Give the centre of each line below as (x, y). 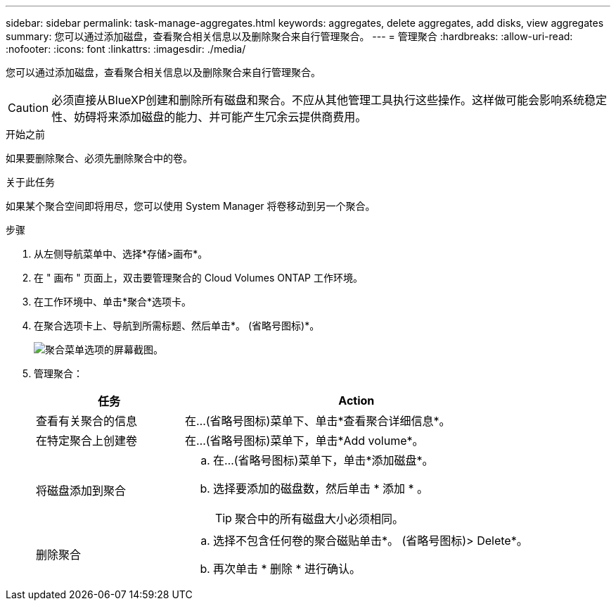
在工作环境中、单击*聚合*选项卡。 (113, 302)
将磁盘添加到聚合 (81, 491)
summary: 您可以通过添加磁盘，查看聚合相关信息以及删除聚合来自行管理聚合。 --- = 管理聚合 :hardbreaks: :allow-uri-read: (289, 36)
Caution (28, 108)
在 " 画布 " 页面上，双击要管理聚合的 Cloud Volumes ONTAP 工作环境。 (198, 278)
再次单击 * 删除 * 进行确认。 (287, 569)
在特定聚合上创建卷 (87, 441)
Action (357, 400)
